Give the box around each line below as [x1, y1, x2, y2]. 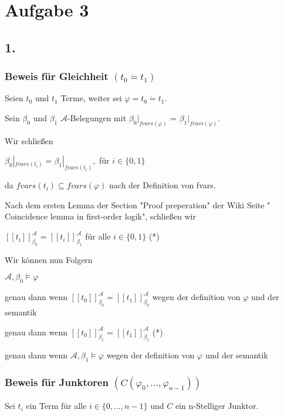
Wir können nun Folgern [5, 253, 93, 265]
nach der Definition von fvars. [109, 179, 216, 191]
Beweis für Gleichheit [5, 69, 109, 84]
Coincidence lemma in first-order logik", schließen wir [5, 210, 196, 222]
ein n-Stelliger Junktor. [175, 400, 259, 412]
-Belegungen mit [67, 111, 127, 124]
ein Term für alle [26, 400, 87, 412]
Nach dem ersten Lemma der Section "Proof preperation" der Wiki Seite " [5, 198, 271, 211]
